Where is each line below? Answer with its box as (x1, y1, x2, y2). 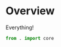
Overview (5, 4, 55, 18)
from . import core (5, 35, 54, 41)
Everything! (5, 24, 34, 31)
